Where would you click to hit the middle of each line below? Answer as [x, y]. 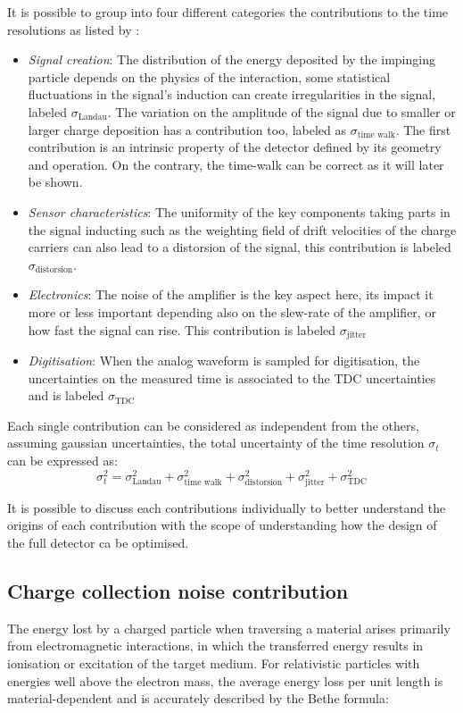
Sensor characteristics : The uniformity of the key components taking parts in [239, 211]
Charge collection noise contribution [178, 590]
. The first [423, 129]
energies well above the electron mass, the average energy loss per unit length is [225, 680]
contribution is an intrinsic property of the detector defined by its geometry [235, 147]
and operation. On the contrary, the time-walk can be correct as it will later [236, 164]
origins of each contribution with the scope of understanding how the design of [222, 525]
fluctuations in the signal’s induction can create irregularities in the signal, [232, 94]
